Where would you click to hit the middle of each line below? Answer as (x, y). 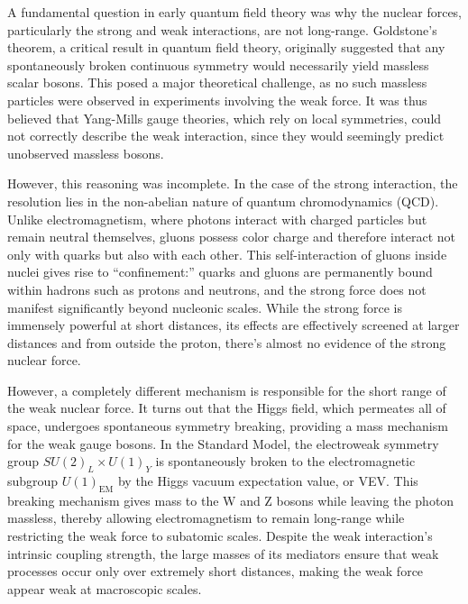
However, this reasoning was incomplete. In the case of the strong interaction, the (233, 183)
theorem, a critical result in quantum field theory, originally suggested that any (226, 47)
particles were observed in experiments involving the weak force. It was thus (217, 100)
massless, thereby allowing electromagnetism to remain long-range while (206, 518)
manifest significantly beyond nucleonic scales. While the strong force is (205, 307)
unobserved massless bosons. (86, 153)
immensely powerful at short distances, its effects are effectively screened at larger (234, 325)
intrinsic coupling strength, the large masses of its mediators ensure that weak (223, 553)
